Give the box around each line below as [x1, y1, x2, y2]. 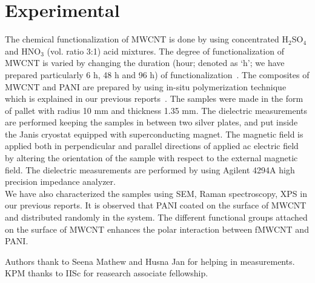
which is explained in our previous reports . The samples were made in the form [5, 92, 303, 105]
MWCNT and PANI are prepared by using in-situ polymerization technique [5, 80, 287, 93]
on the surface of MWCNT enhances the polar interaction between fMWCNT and [5, 222, 309, 235]
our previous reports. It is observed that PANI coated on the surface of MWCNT [5, 199, 307, 211]
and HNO [5, 44, 41, 57]
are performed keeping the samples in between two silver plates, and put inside [5, 116, 298, 128]
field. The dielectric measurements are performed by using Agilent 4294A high [5, 163, 295, 176]
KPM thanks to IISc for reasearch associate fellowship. [5, 267, 208, 279]
